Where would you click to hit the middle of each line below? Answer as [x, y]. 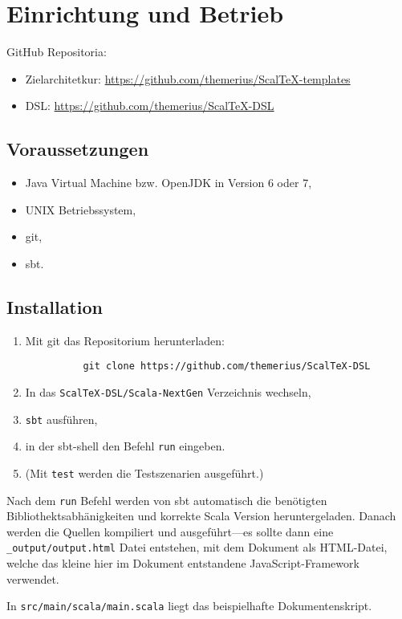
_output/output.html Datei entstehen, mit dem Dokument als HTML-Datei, [197, 547]
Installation [55, 306]
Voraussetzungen [78, 149]
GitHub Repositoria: [57, 52]
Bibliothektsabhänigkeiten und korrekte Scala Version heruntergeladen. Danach [201, 516]
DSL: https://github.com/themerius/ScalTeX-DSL [150, 106]
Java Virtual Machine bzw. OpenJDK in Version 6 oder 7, [169, 183]
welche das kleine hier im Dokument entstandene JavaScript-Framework [183, 563]
